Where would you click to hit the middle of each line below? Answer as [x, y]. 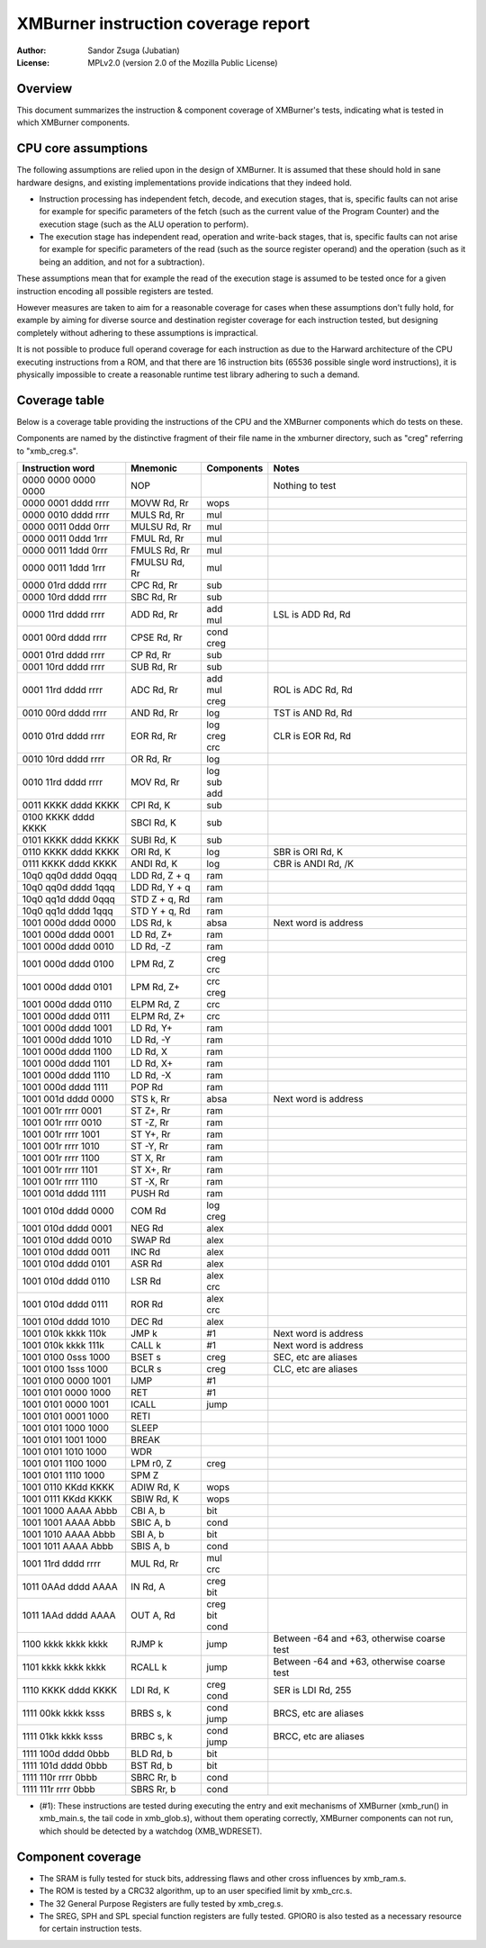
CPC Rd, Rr [154, 585]
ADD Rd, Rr [155, 615]
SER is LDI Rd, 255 [312, 1691]
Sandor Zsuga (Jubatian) [134, 50]
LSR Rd [146, 1281]
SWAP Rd [151, 1240]
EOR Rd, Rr [154, 736]
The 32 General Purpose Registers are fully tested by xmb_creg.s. [161, 1903]
